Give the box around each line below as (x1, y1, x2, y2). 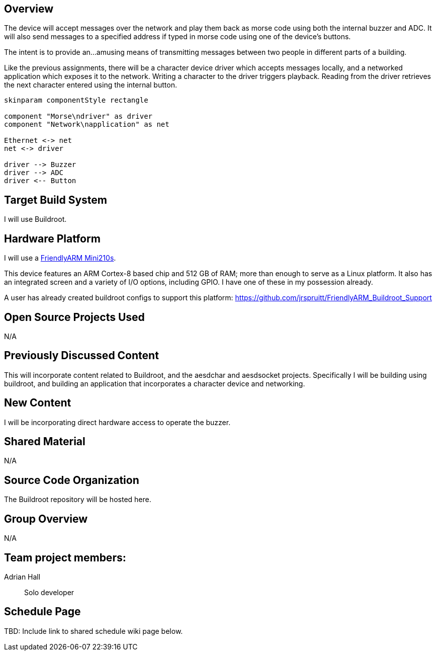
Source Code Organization (4, 473, 139, 486)
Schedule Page (4, 605, 81, 618)
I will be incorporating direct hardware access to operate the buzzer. (4, 418, 231, 427)
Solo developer (24, 588, 74, 597)
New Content (4, 396, 71, 410)
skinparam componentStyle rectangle (4, 96, 148, 105)
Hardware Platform (4, 232, 101, 245)
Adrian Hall (4, 572, 41, 582)
